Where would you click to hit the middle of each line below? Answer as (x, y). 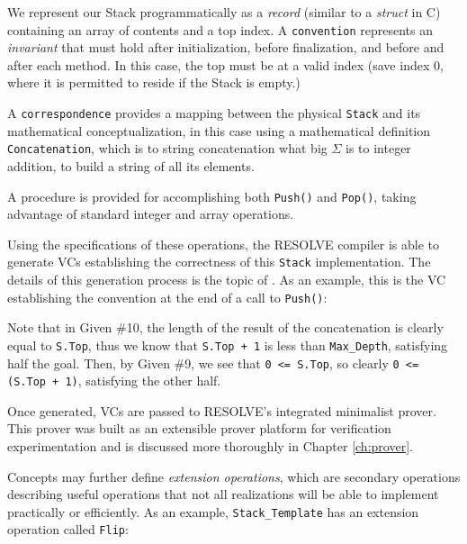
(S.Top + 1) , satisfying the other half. (114, 381)
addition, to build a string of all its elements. (131, 165)
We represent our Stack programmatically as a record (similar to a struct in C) (224, 12)
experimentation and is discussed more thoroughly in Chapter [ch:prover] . (210, 446)
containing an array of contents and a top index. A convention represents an (220, 29)
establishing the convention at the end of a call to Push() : (167, 297)
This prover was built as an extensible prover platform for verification (199, 428)
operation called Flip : (68, 529)
